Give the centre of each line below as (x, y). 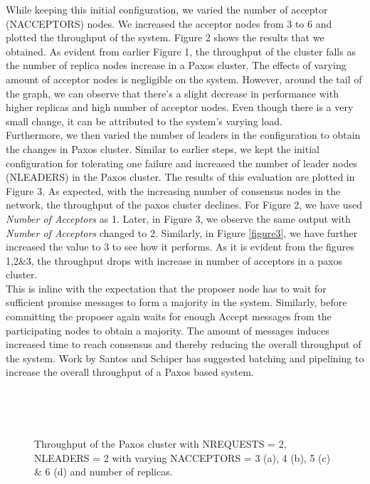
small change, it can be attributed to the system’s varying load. (144, 121)
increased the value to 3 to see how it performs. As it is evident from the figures (180, 247)
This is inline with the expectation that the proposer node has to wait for (166, 288)
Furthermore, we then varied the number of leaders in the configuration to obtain (183, 135)
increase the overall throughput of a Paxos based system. (130, 372)
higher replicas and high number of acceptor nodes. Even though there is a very (180, 107)
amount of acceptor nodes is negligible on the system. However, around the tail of (184, 79)
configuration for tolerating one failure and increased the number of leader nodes (181, 163)
